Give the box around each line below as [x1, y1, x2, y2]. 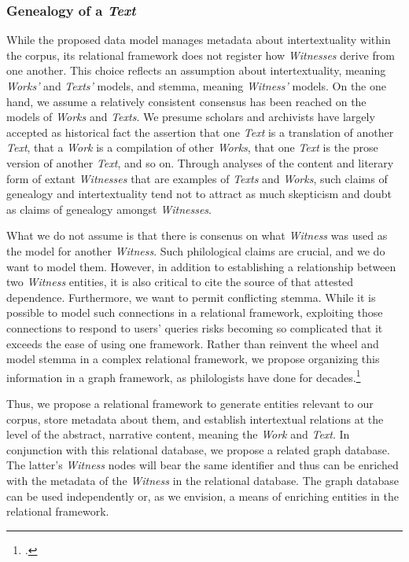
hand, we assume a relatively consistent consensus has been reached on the [6, 93, 367, 109]
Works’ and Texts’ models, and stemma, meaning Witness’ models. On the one [6, 78, 386, 94]
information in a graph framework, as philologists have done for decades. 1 [6, 366, 361, 385]
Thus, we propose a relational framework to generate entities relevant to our [6, 395, 374, 411]
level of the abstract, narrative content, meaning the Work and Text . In [6, 426, 350, 443]
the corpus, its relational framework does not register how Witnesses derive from [6, 46, 395, 63]
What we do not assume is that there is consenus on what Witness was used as [6, 227, 388, 244]
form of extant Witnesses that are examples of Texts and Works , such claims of [6, 170, 388, 186]
